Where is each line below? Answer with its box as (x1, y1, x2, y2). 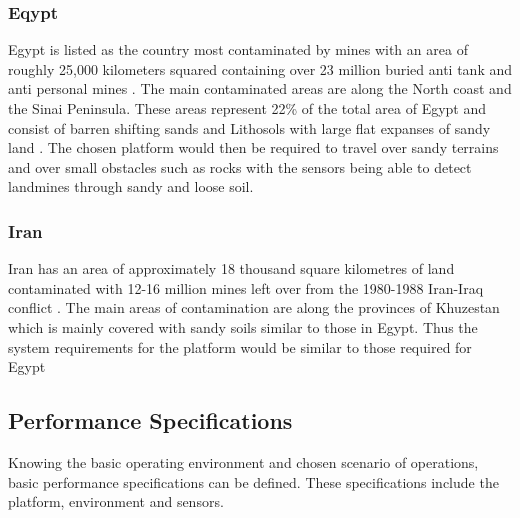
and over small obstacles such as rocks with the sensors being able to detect (8, 156, 472, 177)
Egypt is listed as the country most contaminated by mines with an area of (8, 39, 468, 60)
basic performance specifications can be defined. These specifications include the (8, 471, 499, 492)
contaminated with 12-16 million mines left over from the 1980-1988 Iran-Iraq (8, 277, 484, 298)
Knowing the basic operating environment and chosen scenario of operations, (8, 451, 479, 472)
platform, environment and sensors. (8, 491, 224, 512)
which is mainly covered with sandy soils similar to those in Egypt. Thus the (8, 316, 478, 337)
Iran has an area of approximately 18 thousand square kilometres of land (8, 258, 455, 279)
